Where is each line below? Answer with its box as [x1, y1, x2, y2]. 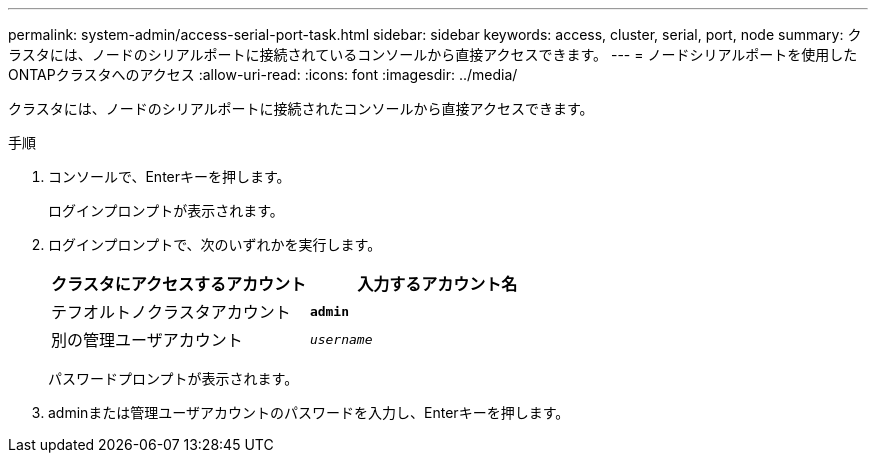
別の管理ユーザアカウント [51, 330, 243, 350]
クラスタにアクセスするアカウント [51, 274, 306, 294]
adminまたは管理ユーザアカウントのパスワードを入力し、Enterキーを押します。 [48, 404, 570, 421]
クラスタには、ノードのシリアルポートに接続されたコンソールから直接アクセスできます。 [8, 100, 594, 117]
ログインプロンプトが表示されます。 [48, 202, 284, 219]
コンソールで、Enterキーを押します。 [48, 168, 291, 185]
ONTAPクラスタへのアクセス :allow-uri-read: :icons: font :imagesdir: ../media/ [8, 66, 518, 83]
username [309, 331, 373, 347]
